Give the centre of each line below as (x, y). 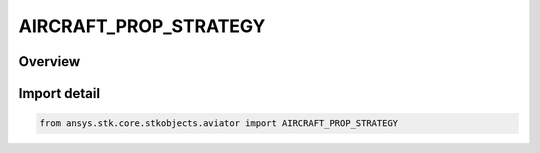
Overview (49, 61)
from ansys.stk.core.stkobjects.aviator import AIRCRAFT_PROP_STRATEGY (219, 123)
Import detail (59, 93)
